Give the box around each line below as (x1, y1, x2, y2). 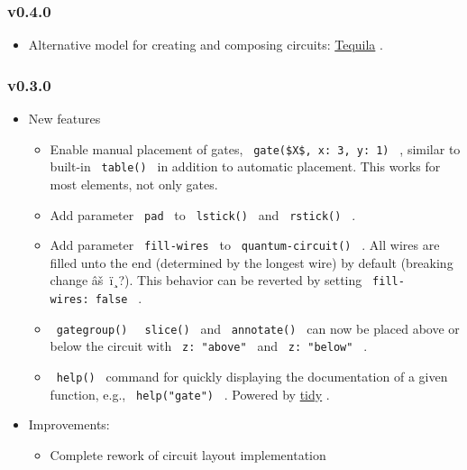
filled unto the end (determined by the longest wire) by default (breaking (50, 253, 453, 272)
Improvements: (28, 415, 110, 434)
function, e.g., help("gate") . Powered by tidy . (50, 384, 330, 403)
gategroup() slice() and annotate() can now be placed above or (56, 318, 460, 337)
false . (95, 289, 142, 308)
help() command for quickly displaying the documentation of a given (56, 367, 448, 386)
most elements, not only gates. (50, 174, 218, 193)
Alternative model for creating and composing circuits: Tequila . (28, 35, 383, 54)
